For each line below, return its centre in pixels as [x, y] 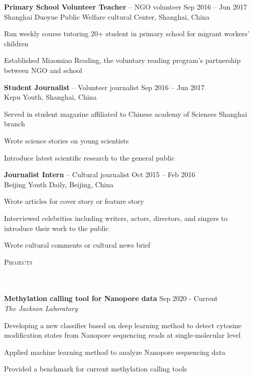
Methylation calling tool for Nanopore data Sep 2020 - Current [111, 298]
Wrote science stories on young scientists [67, 140]
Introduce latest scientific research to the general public [89, 157]
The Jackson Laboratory [41, 308]
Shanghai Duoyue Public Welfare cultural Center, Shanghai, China [107, 16]
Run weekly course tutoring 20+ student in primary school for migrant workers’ [127, 33]
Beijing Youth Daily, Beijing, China [59, 184]
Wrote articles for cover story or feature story [74, 201]
